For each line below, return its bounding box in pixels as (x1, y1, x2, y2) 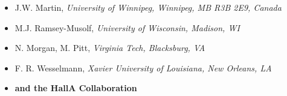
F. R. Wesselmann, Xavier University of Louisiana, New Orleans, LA (15, 61, 272, 74)
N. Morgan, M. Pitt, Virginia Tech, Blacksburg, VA (15, 41, 205, 54)
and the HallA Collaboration (15, 82, 137, 94)
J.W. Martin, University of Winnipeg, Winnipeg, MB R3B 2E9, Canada (15, 1, 282, 13)
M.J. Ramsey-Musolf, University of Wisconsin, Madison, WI (15, 21, 240, 34)
